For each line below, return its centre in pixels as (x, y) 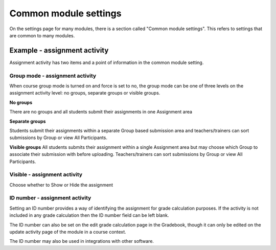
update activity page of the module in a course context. (68, 232)
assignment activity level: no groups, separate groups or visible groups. (85, 93)
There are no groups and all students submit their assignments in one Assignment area (101, 112)
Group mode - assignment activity (53, 76)
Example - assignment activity (59, 50)
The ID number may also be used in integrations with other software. (82, 241)
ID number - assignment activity (50, 198)
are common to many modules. (42, 35)
